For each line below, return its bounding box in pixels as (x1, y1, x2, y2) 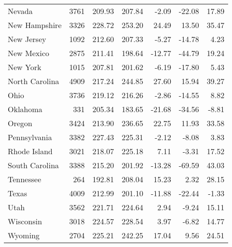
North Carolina (8, 75, 59, 87)
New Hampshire (8, 19, 62, 30)
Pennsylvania (8, 131, 52, 143)
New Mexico (8, 47, 49, 58)
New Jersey (8, 33, 46, 44)
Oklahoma (8, 103, 43, 115)
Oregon (8, 117, 32, 129)
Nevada (8, 5, 33, 16)
